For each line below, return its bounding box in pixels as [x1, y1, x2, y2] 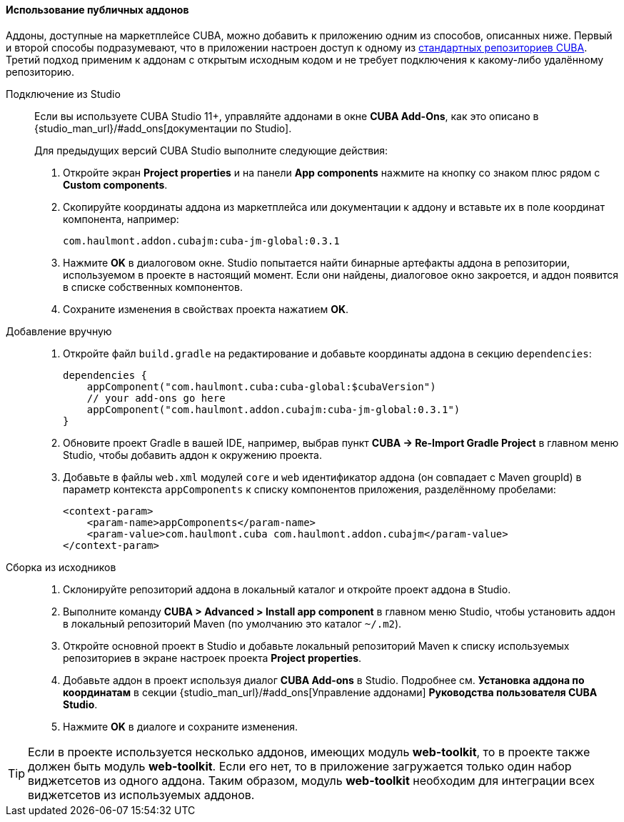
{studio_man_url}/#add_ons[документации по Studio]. [34, 122, 292, 134]
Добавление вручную [6, 325, 112, 337]
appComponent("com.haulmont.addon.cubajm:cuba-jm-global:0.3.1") [86, 403, 461, 415]
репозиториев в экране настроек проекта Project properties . [63, 651, 362, 664]
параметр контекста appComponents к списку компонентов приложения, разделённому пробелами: [63, 482, 556, 495]
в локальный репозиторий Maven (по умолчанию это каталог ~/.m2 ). [63, 617, 402, 630]
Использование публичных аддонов [6, 4, 189, 16]
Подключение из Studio [6, 87, 121, 100]
